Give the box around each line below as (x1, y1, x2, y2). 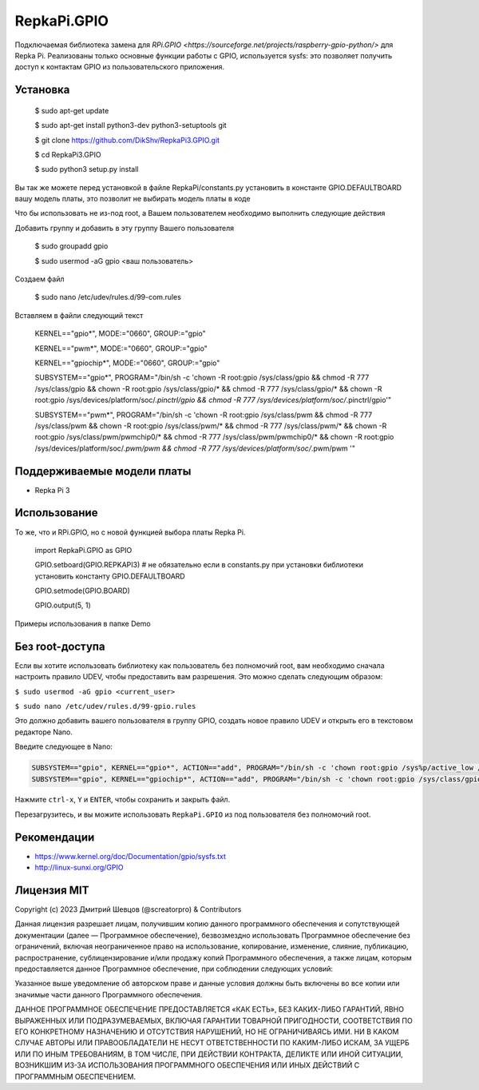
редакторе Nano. (14, 727, 73, 737)
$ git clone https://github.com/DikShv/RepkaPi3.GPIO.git (34, 135, 220, 145)
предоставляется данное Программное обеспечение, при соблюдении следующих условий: (14, 964, 334, 974)
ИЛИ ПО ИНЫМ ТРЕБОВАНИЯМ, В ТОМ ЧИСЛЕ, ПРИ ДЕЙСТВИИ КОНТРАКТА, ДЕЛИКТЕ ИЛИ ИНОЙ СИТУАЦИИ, (14, 1049, 403, 1059)
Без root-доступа (14, 639, 105, 653)
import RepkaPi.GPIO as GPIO (34, 545, 133, 555)
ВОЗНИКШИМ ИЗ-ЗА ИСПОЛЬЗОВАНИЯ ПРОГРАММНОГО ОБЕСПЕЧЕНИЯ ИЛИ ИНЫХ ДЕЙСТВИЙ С (14, 1060, 360, 1070)
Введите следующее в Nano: (14, 742, 113, 751)
